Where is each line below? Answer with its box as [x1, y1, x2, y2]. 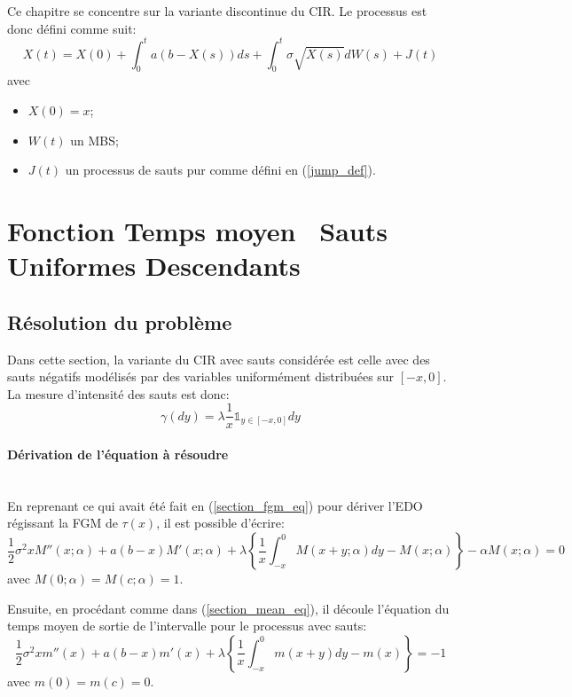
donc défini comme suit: [7, 19, 137, 37]
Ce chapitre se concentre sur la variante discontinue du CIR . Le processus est [7, 2, 427, 20]
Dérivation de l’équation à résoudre [7, 445, 229, 464]
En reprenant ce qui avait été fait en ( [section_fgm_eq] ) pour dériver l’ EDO [7, 496, 423, 514]
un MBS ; [70, 130, 119, 149]
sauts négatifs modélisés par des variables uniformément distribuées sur [7, 367, 395, 386]
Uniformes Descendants [7, 247, 301, 284]
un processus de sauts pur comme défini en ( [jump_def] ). [65, 161, 376, 179]
